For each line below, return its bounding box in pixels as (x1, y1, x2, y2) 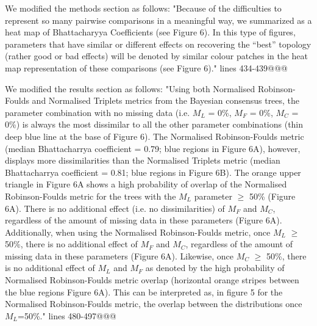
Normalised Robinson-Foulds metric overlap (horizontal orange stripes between (5, 273, 299, 286)
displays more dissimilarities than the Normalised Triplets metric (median (5, 154, 280, 167)
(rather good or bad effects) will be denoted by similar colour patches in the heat (5, 49, 308, 62)
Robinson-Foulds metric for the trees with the (5, 189, 176, 202)
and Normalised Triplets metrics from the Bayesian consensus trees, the (32, 94, 300, 107)
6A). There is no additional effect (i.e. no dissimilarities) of (5, 201, 225, 214)
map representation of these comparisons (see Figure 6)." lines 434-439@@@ (5, 61, 288, 74)
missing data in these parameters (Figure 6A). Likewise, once (5, 249, 233, 262)
